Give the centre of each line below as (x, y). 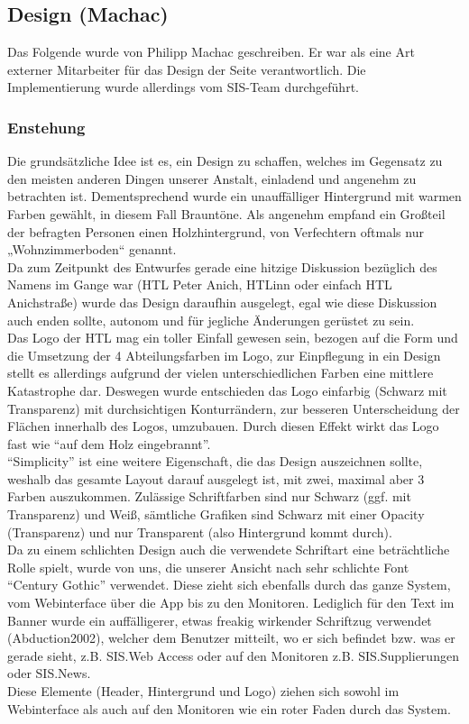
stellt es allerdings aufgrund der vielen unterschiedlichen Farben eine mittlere (221, 373)
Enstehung (46, 127)
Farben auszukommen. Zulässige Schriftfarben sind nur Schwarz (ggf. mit (209, 496)
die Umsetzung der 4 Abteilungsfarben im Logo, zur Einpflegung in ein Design (224, 355)
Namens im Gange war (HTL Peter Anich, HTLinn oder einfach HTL (200, 284)
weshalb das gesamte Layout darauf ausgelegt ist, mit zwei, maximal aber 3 (216, 478)
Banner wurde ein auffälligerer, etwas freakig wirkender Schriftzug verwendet (220, 620)
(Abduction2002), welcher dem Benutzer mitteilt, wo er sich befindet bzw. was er (231, 638)
